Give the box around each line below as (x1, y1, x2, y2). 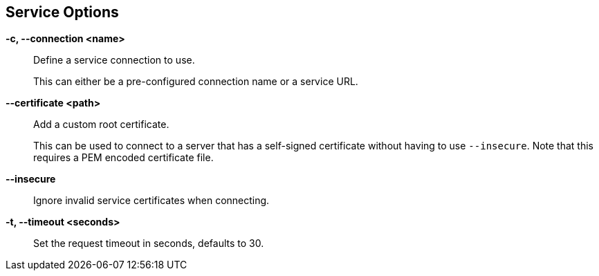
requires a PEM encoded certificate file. (33, 151, 214, 164)
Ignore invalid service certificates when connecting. (33, 194, 270, 207)
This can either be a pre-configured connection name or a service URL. (33, 75, 358, 88)
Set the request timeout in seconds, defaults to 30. (33, 237, 264, 250)
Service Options (6, 3, 119, 21)
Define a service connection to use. (33, 54, 195, 66)
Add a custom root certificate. (33, 118, 169, 131)
